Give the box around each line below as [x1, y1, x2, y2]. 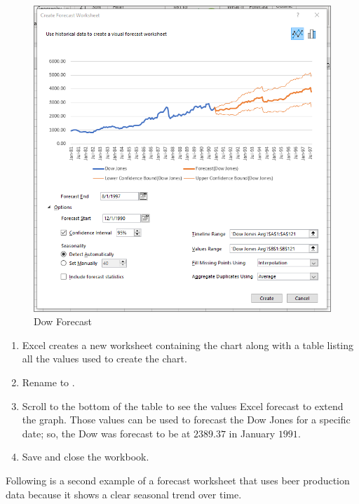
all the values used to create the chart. [22, 351, 187, 366]
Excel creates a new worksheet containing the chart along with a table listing [22, 337, 354, 352]
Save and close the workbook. [22, 449, 149, 464]
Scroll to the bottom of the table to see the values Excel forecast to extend [22, 398, 344, 413]
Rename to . [22, 375, 75, 390]
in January [229, 425, 276, 440]
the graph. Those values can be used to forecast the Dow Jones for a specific [22, 412, 351, 427]
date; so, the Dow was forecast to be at [22, 425, 191, 440]
